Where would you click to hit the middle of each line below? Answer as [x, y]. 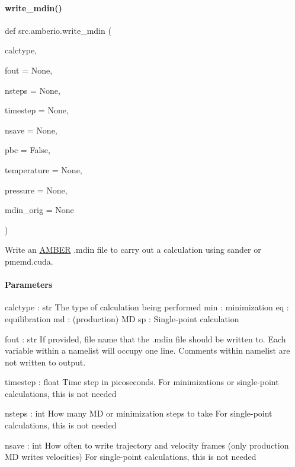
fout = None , [29, 70]
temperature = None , [44, 169]
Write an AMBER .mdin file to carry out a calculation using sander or [133, 250]
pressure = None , [36, 190]
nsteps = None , [33, 90]
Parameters [29, 285]
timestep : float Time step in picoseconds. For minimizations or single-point [142, 382]
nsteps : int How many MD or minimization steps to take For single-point [139, 413]
